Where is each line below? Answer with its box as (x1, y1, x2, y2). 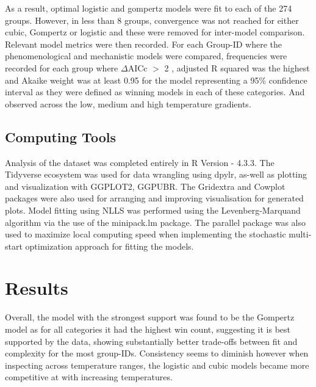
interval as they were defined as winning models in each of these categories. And (5, 85, 305, 98)
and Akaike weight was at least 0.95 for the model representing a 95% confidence (5, 73, 307, 86)
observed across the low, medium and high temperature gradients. (5, 97, 251, 110)
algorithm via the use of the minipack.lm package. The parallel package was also (5, 215, 306, 228)
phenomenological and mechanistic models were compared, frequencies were (5, 49, 287, 62)
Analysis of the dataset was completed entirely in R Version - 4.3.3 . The (5, 156, 275, 168)
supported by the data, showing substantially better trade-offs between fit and (5, 335, 298, 347)
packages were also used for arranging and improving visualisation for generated (5, 192, 304, 204)
